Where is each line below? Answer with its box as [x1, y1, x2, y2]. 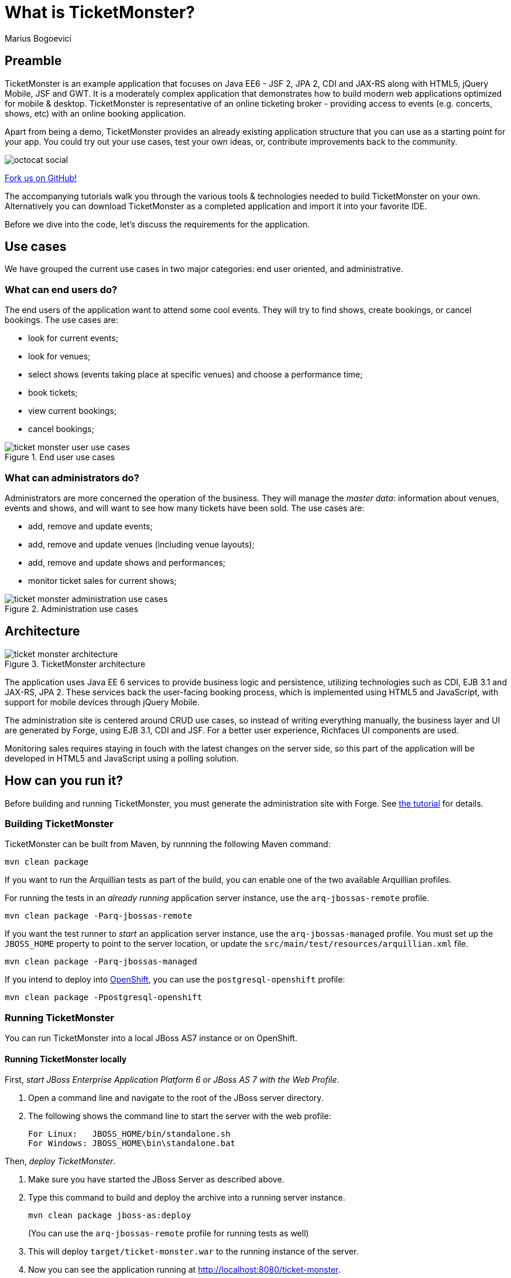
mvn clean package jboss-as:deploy [28, 1211, 191, 1221]
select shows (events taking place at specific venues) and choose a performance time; [28, 369, 363, 380]
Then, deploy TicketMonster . [5, 1156, 116, 1167]
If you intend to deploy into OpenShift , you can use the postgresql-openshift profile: [5, 974, 345, 985]
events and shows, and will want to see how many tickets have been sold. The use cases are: [5, 502, 365, 513]
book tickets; [28, 388, 78, 398]
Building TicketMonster [5, 818, 114, 830]
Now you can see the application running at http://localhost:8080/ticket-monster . [28, 1265, 341, 1275]
